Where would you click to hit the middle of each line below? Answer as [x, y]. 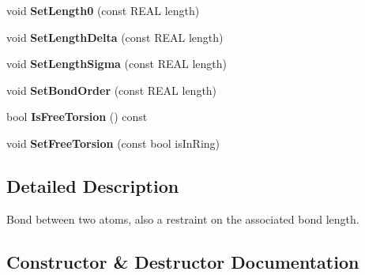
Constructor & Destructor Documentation [183, 261]
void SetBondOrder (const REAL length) [112, 90]
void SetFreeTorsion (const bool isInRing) [113, 143]
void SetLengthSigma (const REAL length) [117, 64]
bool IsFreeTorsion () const [77, 117]
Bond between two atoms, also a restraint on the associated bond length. [183, 218]
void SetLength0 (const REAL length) [103, 10]
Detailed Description [93, 185]
